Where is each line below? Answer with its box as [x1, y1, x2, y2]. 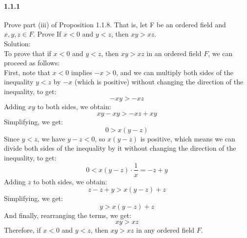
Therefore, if [4, 225, 41, 235]
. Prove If [33, 29, 62, 39]
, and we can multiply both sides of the [116, 67, 234, 77]
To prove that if [4, 48, 51, 58]
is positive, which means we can [140, 133, 235, 143]
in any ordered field [136, 225, 195, 235]
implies [71, 67, 92, 77]
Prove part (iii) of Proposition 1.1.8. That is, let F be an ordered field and [4, 19, 226, 29]
